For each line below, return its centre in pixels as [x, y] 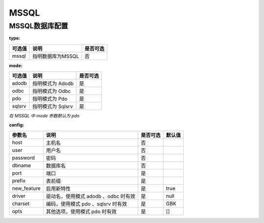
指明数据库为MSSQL [56, 56]
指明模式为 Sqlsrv [53, 107]
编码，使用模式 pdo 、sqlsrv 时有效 [86, 204]
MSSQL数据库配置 [39, 26]
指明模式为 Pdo [50, 99]
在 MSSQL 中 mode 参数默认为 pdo [44, 116]
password [23, 157]
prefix [19, 180]
